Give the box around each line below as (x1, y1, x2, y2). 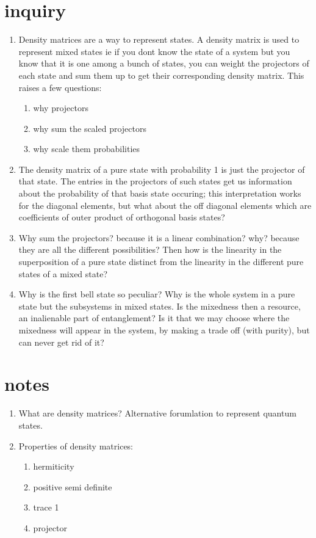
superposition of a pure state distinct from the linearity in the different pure (18, 255, 304, 268)
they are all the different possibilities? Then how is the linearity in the (18, 243, 282, 256)
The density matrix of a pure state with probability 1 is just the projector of (18, 162, 305, 175)
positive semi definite (33, 480, 112, 493)
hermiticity (33, 460, 74, 473)
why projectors (33, 101, 88, 114)
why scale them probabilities (33, 142, 140, 155)
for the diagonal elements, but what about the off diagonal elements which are (18, 198, 312, 211)
